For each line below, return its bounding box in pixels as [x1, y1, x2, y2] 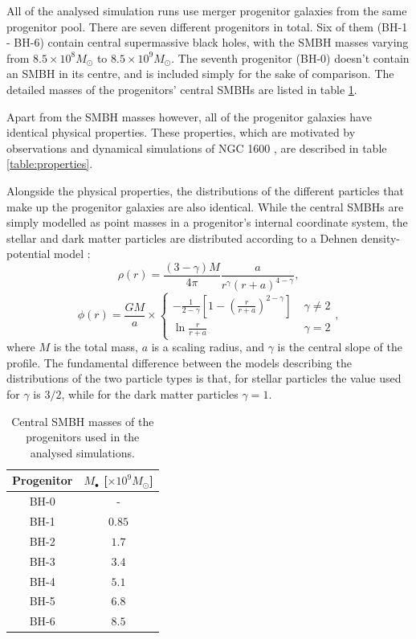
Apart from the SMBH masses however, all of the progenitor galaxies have [6, 108, 372, 125]
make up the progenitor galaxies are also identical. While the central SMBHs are [6, 198, 404, 215]
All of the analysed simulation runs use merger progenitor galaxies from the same [6, 2, 407, 18]
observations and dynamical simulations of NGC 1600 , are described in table [6, 139, 387, 156]
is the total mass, [53, 338, 138, 355]
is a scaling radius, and [151, 338, 264, 355]
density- [361, 229, 401, 246]
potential [6, 245, 51, 262]
